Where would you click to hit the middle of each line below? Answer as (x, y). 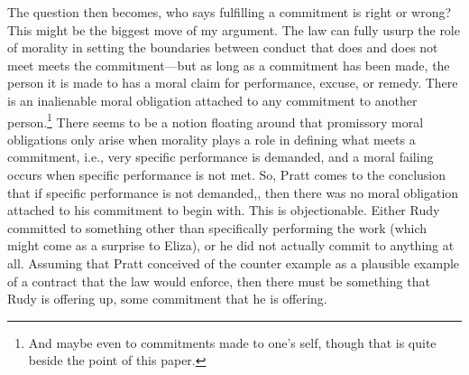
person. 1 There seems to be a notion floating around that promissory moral (216, 120)
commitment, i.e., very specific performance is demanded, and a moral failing (221, 157)
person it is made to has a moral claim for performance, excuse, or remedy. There (233, 83)
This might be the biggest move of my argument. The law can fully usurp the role (234, 29)
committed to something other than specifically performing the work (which (217, 227)
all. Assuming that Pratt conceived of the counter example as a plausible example (234, 262)
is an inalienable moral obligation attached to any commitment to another (212, 100)
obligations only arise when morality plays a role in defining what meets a (212, 139)
